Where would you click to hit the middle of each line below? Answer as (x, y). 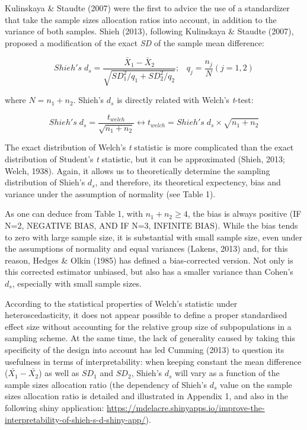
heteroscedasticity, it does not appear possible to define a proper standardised (146, 315)
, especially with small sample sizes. (77, 283)
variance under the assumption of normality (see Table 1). (110, 193)
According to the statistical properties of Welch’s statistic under (121, 303)
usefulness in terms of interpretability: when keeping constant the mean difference (153, 361)
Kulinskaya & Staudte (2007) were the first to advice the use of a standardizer (147, 8)
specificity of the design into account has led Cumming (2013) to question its (145, 349)
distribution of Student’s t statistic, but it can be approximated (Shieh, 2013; (145, 159)
